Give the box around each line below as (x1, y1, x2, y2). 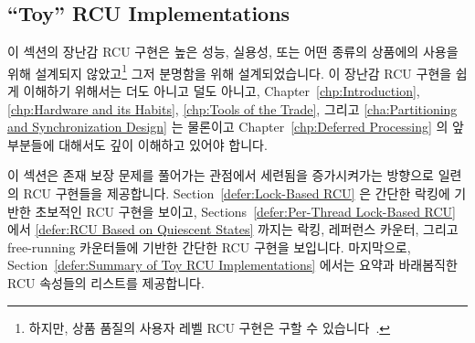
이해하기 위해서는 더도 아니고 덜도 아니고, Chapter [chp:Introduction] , (23, 81, 420, 101)
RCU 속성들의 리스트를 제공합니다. (7, 273, 205, 292)
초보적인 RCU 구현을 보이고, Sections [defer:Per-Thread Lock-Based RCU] (35, 201, 456, 220)
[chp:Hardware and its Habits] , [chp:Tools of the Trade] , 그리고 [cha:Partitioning (7, 99, 458, 118)
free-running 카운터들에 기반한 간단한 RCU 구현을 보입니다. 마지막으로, (7, 237, 411, 256)
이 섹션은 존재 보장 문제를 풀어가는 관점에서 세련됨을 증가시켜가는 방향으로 (7, 166, 434, 185)
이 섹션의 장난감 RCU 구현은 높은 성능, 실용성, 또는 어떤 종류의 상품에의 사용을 (7, 42, 459, 61)
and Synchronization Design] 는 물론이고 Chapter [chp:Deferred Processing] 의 (7, 117, 449, 136)
